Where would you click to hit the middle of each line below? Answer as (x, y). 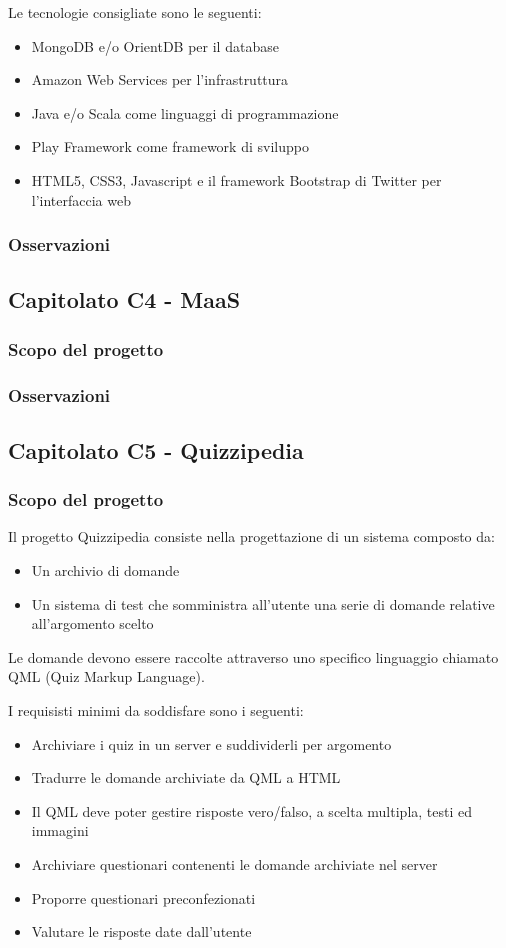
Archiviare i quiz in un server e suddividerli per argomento (211, 743)
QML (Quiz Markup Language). (106, 676)
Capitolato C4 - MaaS (124, 299)
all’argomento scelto (92, 623)
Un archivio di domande (105, 570)
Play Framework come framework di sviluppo (170, 146)
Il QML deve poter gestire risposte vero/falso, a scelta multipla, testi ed (252, 810)
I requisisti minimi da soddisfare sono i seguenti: (156, 710)
